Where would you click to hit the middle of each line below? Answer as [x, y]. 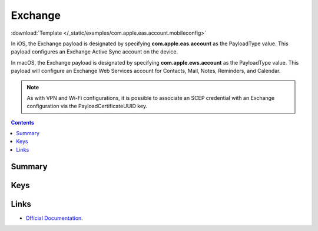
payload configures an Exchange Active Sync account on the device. [95, 52]
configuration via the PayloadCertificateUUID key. [87, 106]
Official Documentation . [54, 218]
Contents [23, 122]
